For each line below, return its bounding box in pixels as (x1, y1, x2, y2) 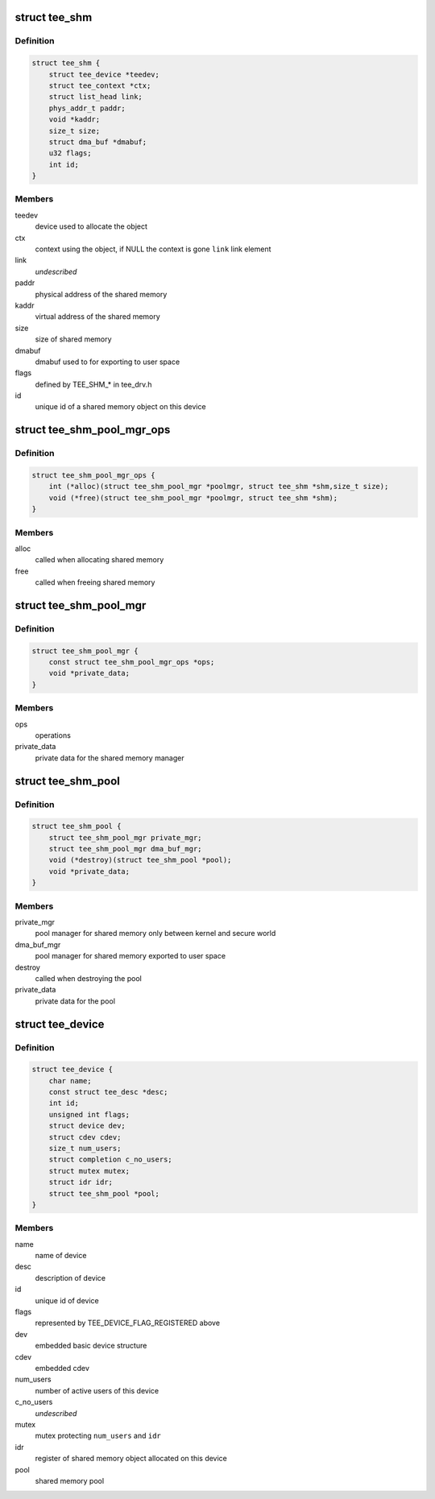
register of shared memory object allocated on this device (35, 1454, 227, 1464)
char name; (48, 1076, 92, 1085)
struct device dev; (48, 1121, 126, 1131)
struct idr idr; (48, 1178, 113, 1187)
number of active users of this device (35, 1385, 159, 1395)
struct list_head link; (48, 93, 143, 101)
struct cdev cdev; (48, 1133, 122, 1141)
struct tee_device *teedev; (48, 69, 160, 79)
